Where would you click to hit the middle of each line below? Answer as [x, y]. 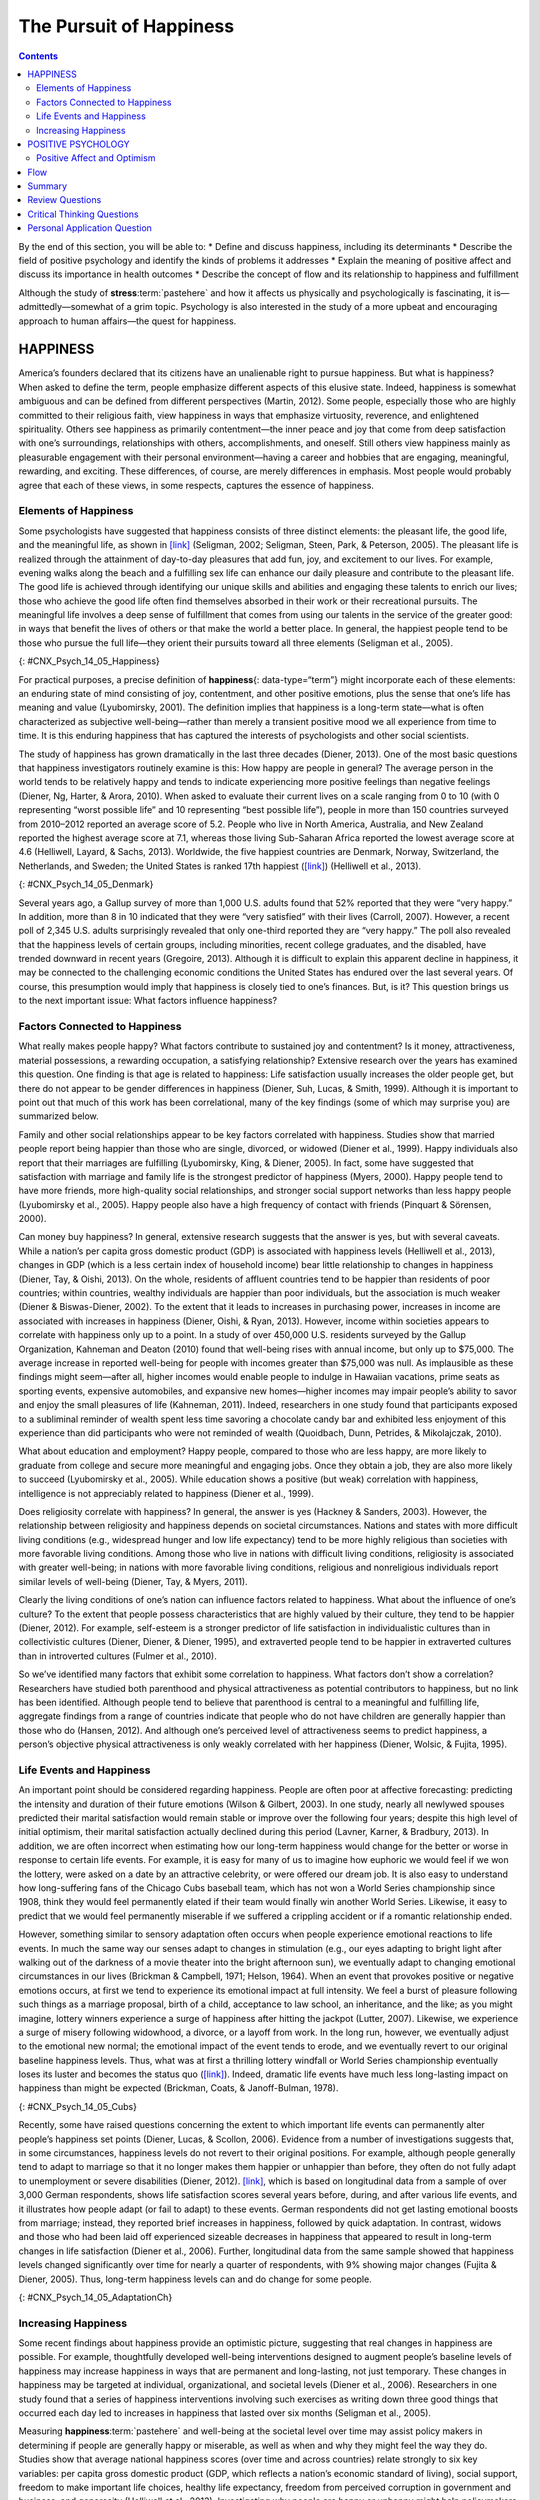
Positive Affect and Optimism [96, 158]
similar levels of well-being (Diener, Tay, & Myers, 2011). [133, 1581]
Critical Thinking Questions [83, 214]
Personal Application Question [89, 228]
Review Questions [64, 200]
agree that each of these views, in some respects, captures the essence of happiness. [196, 485]
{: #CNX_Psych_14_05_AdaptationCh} [95, 2297]
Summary [47, 186]
